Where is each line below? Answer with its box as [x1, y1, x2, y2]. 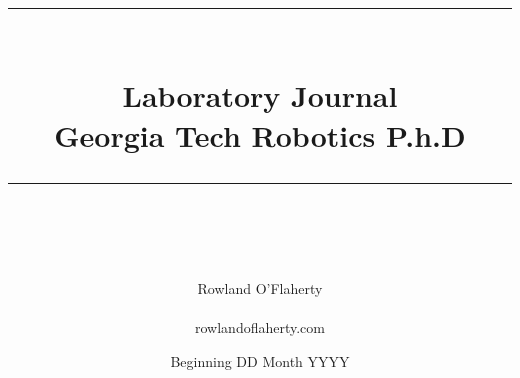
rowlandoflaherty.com [195, 317, 325, 338]
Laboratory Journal [122, 75, 398, 116]
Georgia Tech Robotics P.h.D [54, 114, 466, 155]
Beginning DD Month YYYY [170, 350, 350, 371]
